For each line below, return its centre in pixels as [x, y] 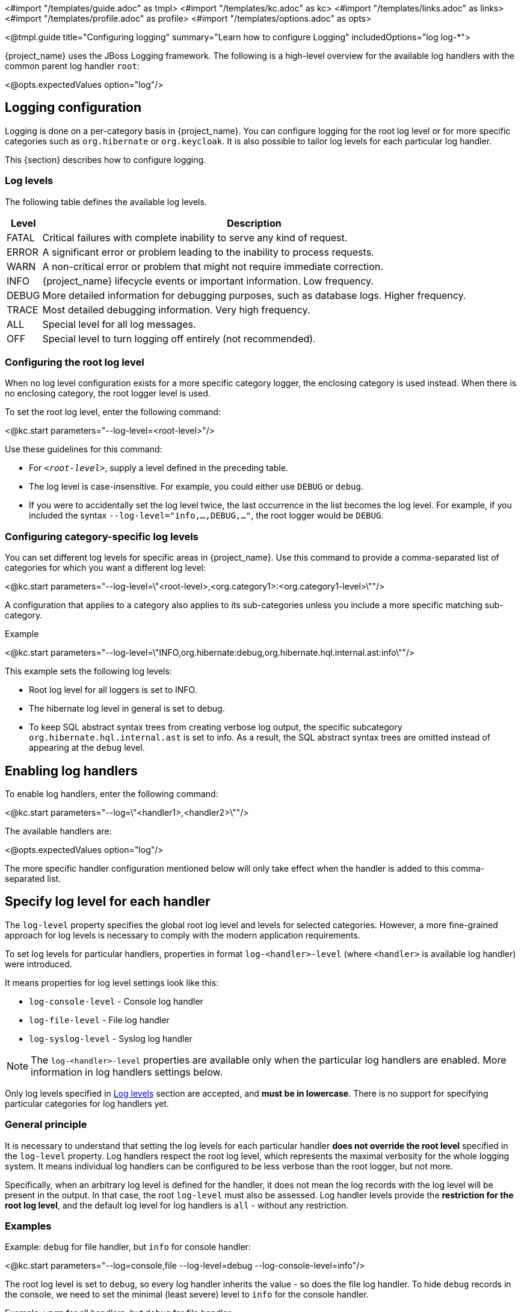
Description [254, 223]
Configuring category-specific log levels [102, 536]
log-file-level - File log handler [99, 1020]
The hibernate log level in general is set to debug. [127, 709]
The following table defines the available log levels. [106, 202]
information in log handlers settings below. [127, 1072]
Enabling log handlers [71, 771]
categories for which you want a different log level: [105, 568]
